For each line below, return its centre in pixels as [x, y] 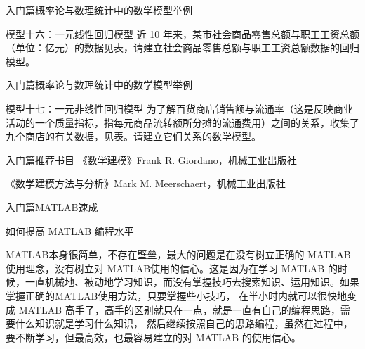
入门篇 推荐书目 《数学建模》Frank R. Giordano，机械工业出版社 [151, 159]
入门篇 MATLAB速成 [52, 207]
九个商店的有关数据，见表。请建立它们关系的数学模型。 [133, 136]
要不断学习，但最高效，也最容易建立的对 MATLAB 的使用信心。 [153, 337]
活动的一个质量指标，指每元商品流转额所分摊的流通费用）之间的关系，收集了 [182, 122]
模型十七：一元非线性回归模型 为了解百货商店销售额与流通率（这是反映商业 [179, 108]
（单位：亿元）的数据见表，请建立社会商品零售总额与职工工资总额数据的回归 [182, 47]
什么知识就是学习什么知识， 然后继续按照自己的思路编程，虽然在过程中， [184, 323]
